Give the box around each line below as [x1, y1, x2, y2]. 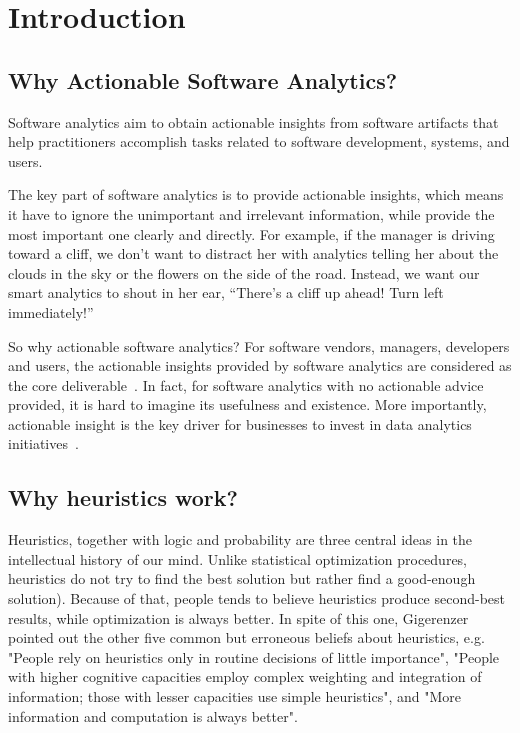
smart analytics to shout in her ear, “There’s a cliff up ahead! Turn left [8, 282, 444, 303]
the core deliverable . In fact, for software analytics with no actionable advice [8, 374, 484, 395]
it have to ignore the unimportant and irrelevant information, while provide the [8, 203, 495, 224]
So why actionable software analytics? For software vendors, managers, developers [8, 335, 510, 356]
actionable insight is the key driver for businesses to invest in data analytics [8, 413, 472, 434]
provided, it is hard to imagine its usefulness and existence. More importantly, [8, 394, 487, 415]
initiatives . [8, 433, 79, 454]
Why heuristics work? [8, 482, 238, 513]
